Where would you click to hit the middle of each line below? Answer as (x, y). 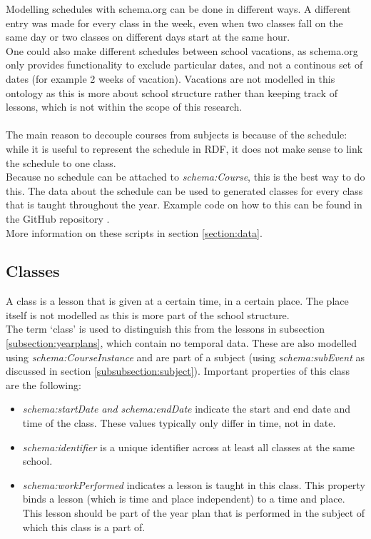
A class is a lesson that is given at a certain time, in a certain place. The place (177, 301)
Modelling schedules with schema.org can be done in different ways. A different (178, 9)
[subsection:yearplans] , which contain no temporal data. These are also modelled (182, 343)
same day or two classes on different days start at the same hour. (148, 37)
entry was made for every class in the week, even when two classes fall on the (174, 22)
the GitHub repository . (58, 218)
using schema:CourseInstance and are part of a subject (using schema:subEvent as (185, 357)
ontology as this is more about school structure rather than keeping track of (172, 92)
